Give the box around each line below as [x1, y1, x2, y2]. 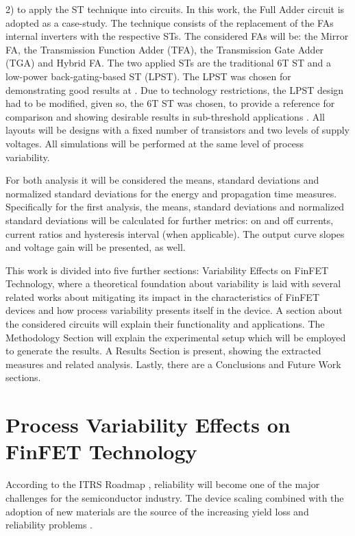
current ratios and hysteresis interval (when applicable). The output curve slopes [5, 226, 345, 241]
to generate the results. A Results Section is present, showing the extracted [5, 343, 321, 358]
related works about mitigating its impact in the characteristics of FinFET [5, 289, 319, 304]
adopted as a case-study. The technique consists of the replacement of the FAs [5, 15, 334, 29]
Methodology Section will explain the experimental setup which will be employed [5, 330, 346, 344]
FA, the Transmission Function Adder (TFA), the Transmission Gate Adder [5, 42, 324, 56]
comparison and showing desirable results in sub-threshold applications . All [5, 109, 325, 123]
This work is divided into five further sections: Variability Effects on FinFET [5, 263, 329, 277]
